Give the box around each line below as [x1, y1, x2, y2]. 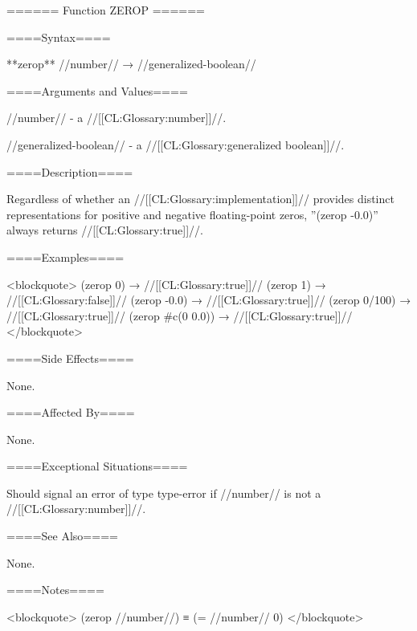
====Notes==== [6, 581, 104, 598]
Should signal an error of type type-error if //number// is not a [6, 484, 321, 501]
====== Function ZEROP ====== [6, 2, 206, 18]
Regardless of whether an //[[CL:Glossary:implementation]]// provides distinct [6, 190, 395, 207]
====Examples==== [6, 248, 125, 265]
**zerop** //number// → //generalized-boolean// [6, 55, 256, 72]
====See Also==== [6, 527, 118, 544]
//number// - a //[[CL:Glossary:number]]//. [6, 109, 227, 126]
